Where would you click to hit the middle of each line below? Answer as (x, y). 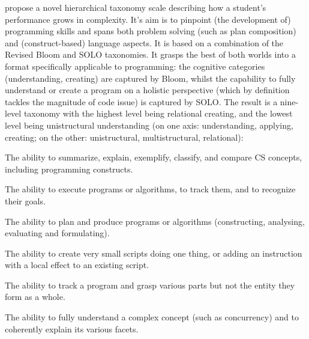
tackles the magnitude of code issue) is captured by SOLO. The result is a (141, 101)
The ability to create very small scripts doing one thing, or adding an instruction (154, 253)
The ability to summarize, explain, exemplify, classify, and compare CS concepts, (154, 157)
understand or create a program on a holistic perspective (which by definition (147, 90)
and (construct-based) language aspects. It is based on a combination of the (144, 42)
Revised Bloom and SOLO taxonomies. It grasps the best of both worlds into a (150, 54)
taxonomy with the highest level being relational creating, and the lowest (158, 113)
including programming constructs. (69, 169)
